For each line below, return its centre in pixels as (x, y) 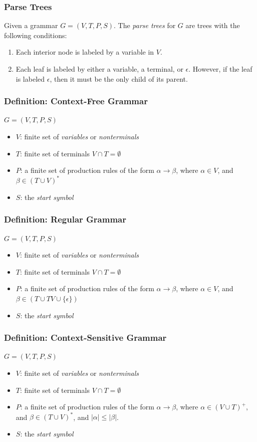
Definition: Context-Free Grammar (76, 101)
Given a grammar (31, 25)
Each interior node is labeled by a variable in (85, 52)
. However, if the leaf (220, 69)
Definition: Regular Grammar (65, 219)
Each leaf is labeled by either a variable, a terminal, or (99, 69)
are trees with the (213, 25)
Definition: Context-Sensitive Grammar (85, 338)
